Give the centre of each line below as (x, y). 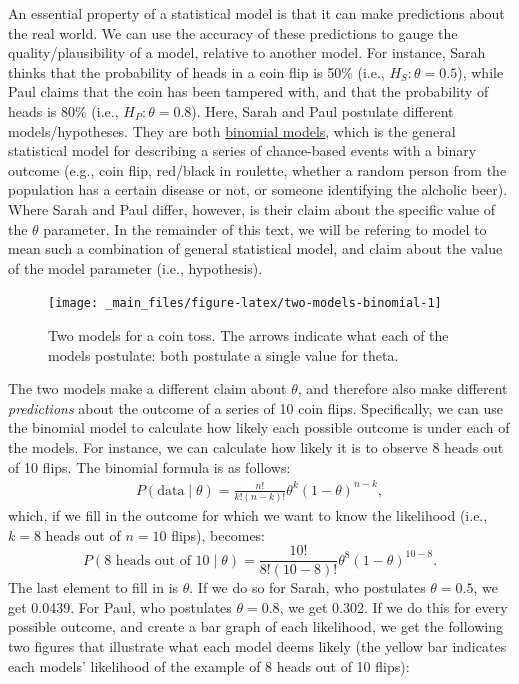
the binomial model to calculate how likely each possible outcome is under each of (259, 427)
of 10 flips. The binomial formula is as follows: (149, 466)
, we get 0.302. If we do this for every (393, 606)
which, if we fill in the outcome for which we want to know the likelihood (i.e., (248, 514)
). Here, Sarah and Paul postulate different (322, 110)
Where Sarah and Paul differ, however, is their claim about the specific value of (252, 208)
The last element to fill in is (93, 587)
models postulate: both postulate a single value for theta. (223, 354)
